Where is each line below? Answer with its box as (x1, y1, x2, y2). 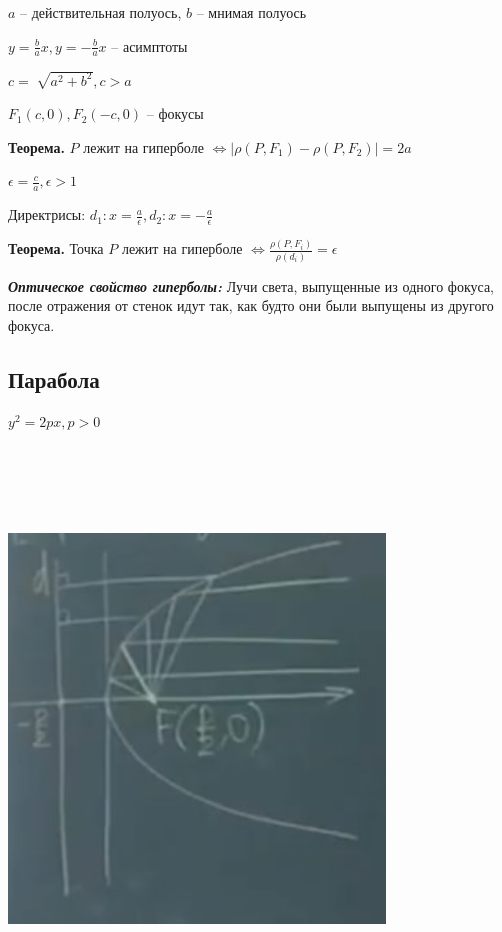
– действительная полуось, (20, 2, 182, 22)
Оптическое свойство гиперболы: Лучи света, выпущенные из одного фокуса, (8, 275, 494, 296)
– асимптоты (111, 35, 188, 56)
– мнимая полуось (196, 2, 307, 22)
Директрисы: (8, 204, 86, 225)
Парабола (8, 363, 100, 394)
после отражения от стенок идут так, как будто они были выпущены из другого (8, 295, 494, 316)
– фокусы (146, 103, 204, 124)
